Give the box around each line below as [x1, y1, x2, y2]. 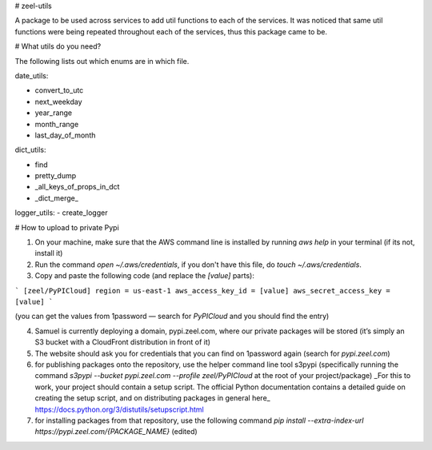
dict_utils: [14, 145, 46, 155]
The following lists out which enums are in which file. [14, 56, 190, 66]
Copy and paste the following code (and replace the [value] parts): [34, 271, 255, 281]
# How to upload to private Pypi [14, 222, 119, 232]
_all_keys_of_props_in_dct [34, 182, 120, 192]
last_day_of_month [34, 130, 96, 140]
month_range [34, 119, 79, 129]
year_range [34, 108, 73, 117]
